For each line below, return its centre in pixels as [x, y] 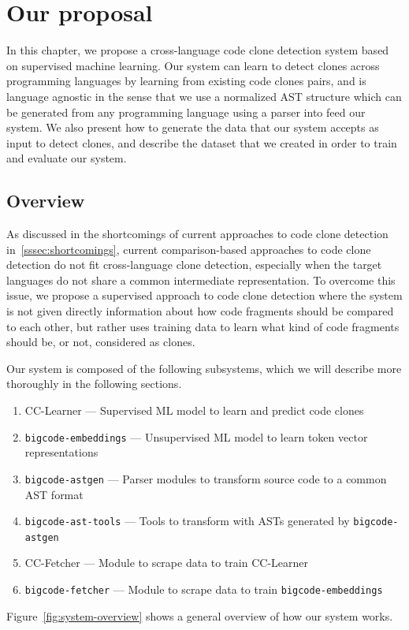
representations [61, 452]
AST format [54, 494]
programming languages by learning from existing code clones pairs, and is [186, 81]
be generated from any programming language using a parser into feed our [186, 112]
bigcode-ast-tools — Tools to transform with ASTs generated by [187, 521]
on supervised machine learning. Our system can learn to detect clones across [193, 65]
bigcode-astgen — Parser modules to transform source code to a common [206, 478]
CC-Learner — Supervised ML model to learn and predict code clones [194, 410]
